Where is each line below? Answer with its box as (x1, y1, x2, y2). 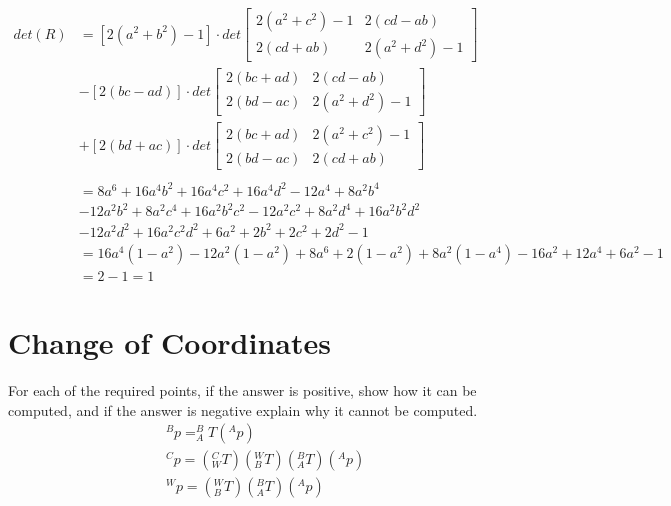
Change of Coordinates (8, 322, 331, 363)
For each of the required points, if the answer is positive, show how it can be (8, 380, 477, 401)
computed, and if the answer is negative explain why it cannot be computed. (8, 399, 478, 420)
